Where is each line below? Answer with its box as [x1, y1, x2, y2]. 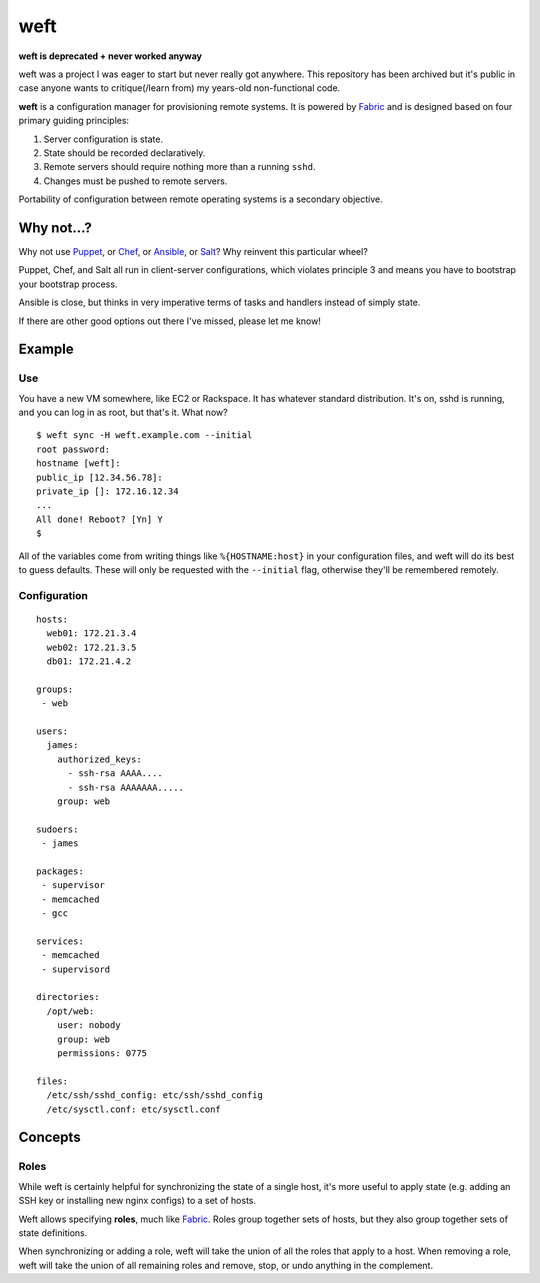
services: [36, 935, 84, 947]
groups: [36, 683, 74, 695]
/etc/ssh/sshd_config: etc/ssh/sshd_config [46, 1090, 264, 1101]
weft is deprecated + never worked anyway [18, 50, 202, 62]
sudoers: [36, 823, 79, 835]
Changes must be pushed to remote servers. [43, 175, 228, 187]
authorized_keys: [56, 753, 142, 765]
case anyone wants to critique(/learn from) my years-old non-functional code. [18, 82, 341, 94]
